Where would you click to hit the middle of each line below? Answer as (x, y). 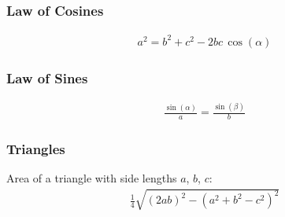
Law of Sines (47, 77)
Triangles (36, 149)
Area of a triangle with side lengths (92, 178)
